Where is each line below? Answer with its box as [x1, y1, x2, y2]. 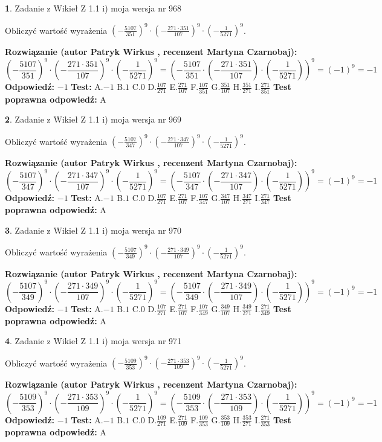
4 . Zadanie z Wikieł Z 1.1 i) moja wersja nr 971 [5, 335, 182, 347]
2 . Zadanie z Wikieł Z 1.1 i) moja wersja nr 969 [5, 113, 182, 126]
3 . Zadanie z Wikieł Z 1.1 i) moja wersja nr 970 [5, 223, 182, 236]
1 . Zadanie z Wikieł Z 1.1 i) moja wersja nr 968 [5, 2, 182, 14]
